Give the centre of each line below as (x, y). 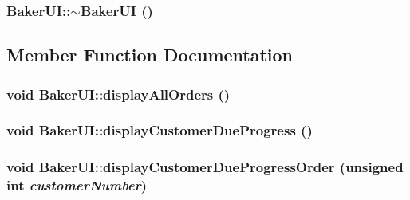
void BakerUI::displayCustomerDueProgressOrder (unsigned (205, 167)
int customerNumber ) (77, 185)
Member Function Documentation (150, 55)
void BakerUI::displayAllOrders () (118, 94)
